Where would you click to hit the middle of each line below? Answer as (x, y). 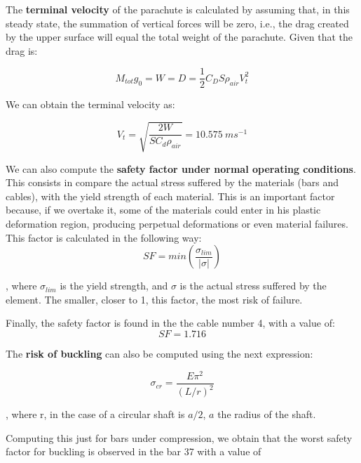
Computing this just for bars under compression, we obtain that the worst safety (179, 437)
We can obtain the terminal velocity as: (90, 104)
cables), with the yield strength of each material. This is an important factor (170, 196)
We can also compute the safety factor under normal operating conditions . (181, 168)
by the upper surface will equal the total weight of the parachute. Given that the (179, 37)
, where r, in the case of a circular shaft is (95, 414)
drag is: (22, 50)
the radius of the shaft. (267, 414)
